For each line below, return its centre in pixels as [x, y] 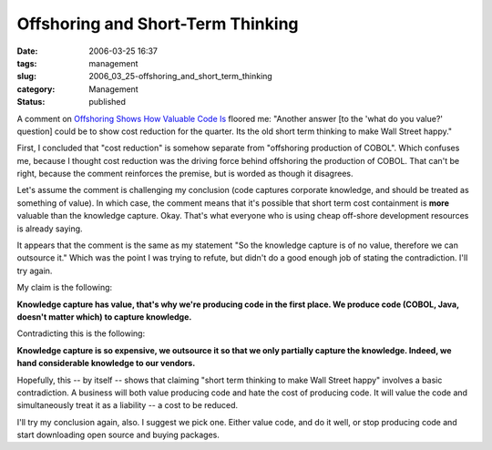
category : [36, 89]
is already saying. [50, 229]
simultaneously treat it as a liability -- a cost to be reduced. [128, 405]
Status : [31, 102]
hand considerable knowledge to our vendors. [106, 363]
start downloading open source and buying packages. [118, 435]
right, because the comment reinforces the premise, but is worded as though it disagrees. [185, 174]
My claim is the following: [65, 288]
